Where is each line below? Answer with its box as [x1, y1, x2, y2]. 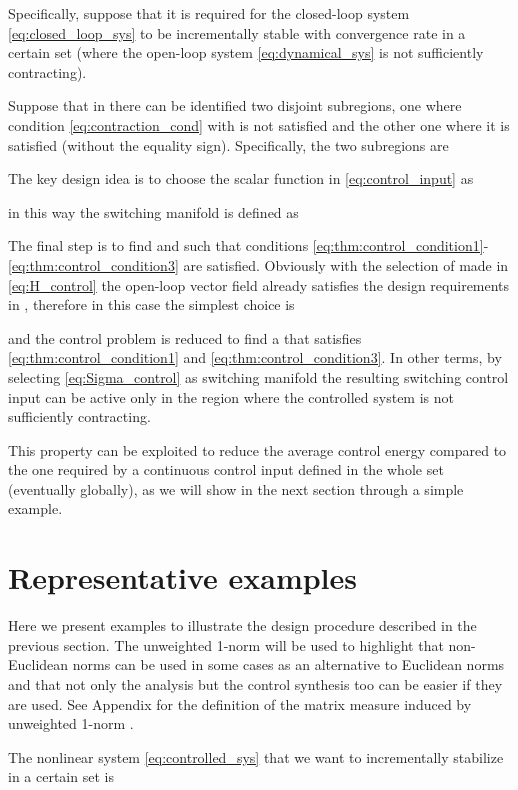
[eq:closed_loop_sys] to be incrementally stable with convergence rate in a [8, 22, 466, 43]
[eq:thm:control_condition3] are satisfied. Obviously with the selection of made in [8, 254, 509, 275]
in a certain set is [8, 766, 114, 787]
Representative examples [8, 557, 358, 598]
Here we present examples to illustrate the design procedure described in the [8, 615, 477, 636]
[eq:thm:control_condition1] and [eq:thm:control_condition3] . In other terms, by [8, 347, 502, 368]
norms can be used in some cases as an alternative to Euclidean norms [72, 654, 505, 675]
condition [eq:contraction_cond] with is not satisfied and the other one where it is [8, 114, 510, 135]
